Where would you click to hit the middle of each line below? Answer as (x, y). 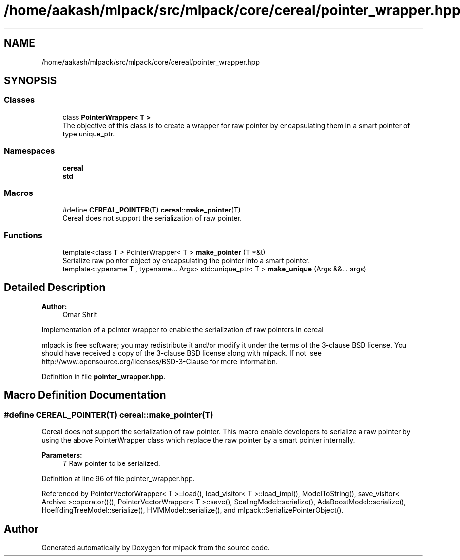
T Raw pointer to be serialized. (111, 463)
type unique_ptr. (89, 134)
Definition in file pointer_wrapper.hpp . (104, 376)
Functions (23, 235)
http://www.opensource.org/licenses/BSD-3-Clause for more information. (160, 361)
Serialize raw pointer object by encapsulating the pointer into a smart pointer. (186, 261)
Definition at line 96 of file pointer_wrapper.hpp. (118, 479)
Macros (19, 193)
